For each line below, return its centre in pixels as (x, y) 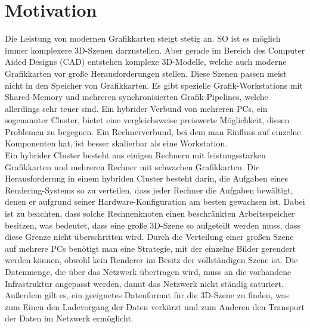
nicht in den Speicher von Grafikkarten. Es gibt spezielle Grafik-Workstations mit (154, 85)
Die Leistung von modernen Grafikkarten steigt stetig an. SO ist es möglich (143, 38)
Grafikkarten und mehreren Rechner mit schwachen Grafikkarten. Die (132, 166)
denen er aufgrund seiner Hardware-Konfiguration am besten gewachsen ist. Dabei (155, 202)
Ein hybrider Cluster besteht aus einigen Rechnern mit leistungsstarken (135, 155)
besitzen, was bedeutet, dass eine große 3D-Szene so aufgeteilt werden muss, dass (153, 225)
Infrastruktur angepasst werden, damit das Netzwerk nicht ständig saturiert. (144, 283)
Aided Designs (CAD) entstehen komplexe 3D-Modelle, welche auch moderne (146, 62)
